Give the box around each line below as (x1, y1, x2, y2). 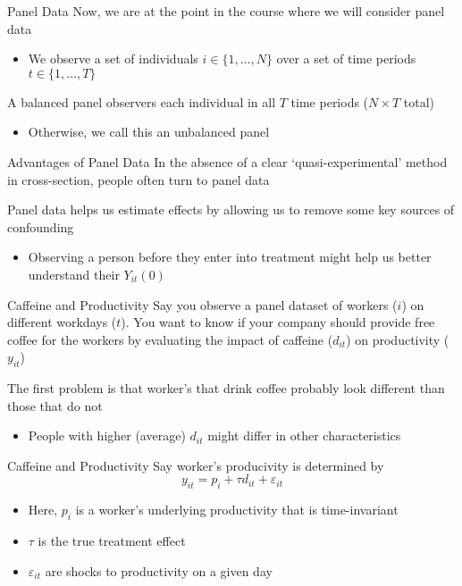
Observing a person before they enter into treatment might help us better (28, 247, 432, 266)
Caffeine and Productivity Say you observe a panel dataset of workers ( (7, 295, 398, 314)
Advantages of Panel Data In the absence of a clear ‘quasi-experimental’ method (7, 152, 448, 171)
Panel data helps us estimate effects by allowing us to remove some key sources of (7, 200, 455, 219)
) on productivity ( (346, 330, 449, 348)
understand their (28, 264, 120, 283)
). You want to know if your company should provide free (121, 313, 435, 331)
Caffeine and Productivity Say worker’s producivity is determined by (7, 456, 384, 474)
